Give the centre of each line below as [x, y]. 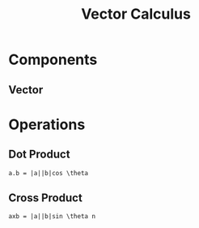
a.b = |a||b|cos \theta [49, 173]
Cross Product [45, 198]
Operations [47, 125]
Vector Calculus [136, 14]
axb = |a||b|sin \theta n [52, 217]
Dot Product [39, 155]
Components [53, 60]
